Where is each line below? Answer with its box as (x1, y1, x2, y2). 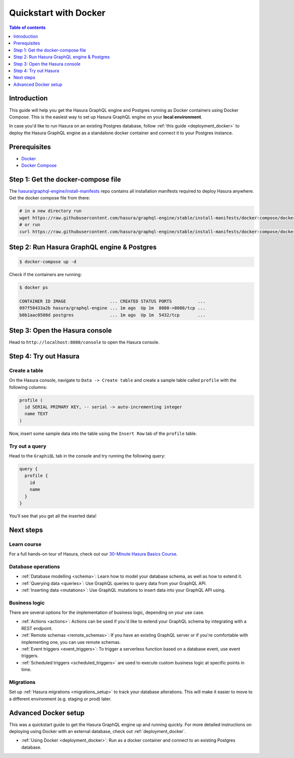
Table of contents (9, 25, 46, 30)
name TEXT (24, 411, 49, 417)
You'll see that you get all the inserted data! (9, 513, 97, 519)
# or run (19, 222, 41, 227)
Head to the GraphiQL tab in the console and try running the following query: (9, 453, 166, 458)
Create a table (9, 367, 44, 374)
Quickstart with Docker (9, 7, 105, 18)
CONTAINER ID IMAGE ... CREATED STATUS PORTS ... (19, 298, 206, 304)
